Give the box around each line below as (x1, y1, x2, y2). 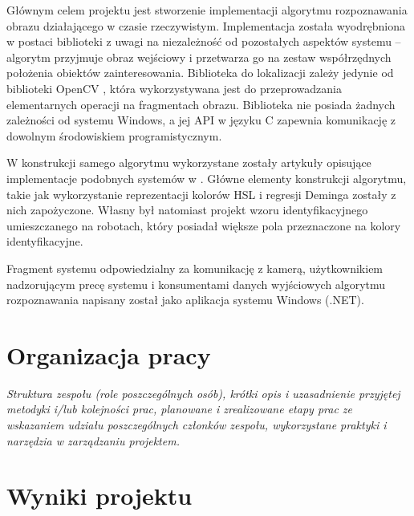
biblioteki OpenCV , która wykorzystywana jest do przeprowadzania (6, 79, 343, 96)
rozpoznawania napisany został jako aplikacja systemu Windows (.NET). (6, 291, 364, 308)
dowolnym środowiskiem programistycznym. (6, 127, 222, 144)
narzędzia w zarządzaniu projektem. (6, 432, 180, 449)
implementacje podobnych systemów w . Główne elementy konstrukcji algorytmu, (6, 169, 407, 186)
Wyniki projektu (6, 479, 193, 512)
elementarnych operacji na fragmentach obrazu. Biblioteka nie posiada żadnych (6, 95, 396, 112)
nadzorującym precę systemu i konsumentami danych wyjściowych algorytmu (6, 275, 386, 292)
